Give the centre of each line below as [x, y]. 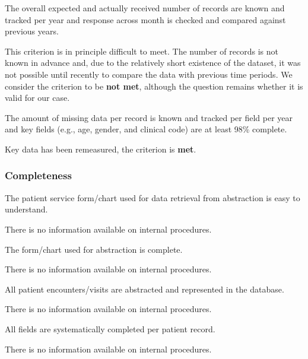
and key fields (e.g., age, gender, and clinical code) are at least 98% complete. [146, 129]
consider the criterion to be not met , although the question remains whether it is [154, 86]
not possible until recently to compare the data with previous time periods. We [149, 74]
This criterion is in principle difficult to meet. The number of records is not [142, 51]
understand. [26, 209]
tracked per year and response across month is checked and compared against [145, 19]
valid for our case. [37, 98]
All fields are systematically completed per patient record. [110, 328]
